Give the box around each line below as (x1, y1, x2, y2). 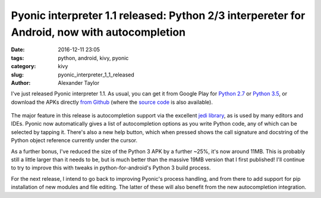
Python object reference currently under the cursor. (11, 137, 138, 144)
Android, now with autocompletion (11, 25, 186, 39)
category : (11, 63, 36, 70)
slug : (11, 71, 24, 78)
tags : (11, 54, 24, 62)
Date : (11, 46, 25, 53)
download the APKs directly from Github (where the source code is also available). (11, 98, 213, 106)
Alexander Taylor (58, 79, 100, 86)
